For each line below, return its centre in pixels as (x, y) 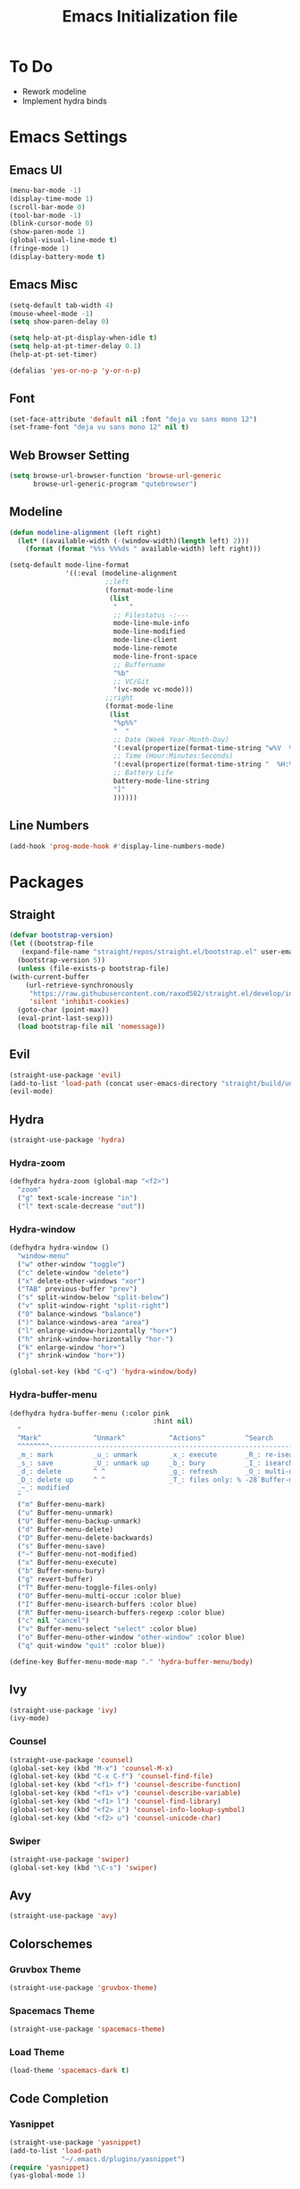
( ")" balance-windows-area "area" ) (83, 1322)
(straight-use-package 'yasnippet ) (75, 2142)
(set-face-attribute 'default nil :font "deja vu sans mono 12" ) (133, 419)
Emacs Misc (44, 284)
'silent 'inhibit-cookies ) (79, 1002)
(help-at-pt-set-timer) (54, 355)
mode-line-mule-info (151, 623)
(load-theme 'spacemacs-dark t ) (69, 2071)
